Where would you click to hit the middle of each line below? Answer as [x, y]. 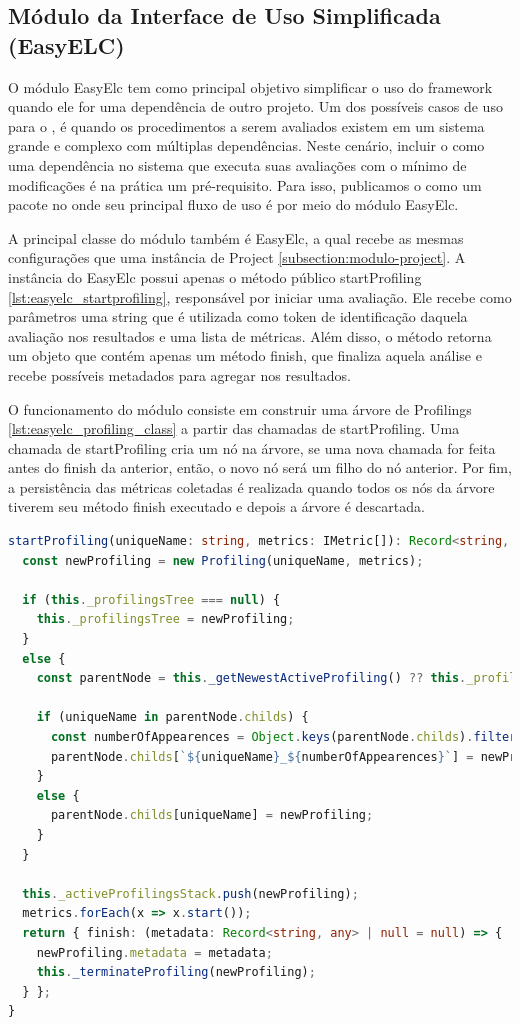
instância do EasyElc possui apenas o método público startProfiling [215, 276]
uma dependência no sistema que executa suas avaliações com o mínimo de [237, 164]
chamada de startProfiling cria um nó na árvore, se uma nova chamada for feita [252, 447]
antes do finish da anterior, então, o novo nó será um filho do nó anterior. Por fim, [260, 467]
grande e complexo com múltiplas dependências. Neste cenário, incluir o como [246, 145]
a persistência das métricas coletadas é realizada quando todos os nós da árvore [251, 486]
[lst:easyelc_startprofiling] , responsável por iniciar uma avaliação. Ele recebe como [260, 296]
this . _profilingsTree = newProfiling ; [165, 619]
